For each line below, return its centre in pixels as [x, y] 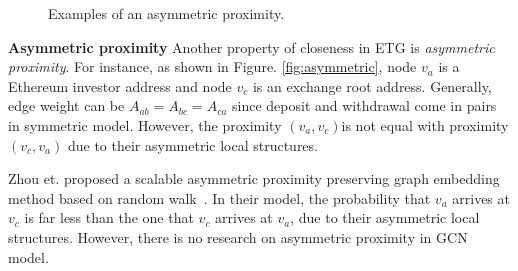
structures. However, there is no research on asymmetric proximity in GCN [238, 236]
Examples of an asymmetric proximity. [166, 13]
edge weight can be [66, 105]
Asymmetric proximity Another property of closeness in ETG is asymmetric [251, 46]
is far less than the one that [109, 217]
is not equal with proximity [425, 124]
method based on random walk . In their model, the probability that [219, 197]
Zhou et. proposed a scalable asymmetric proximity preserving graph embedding [254, 178]
